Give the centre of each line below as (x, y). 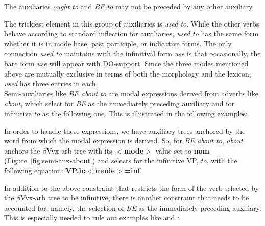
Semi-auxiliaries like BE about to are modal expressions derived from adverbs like (131, 93)
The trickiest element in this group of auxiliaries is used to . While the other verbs (132, 23)
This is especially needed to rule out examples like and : (92, 218)
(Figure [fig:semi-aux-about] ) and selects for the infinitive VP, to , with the (121, 160)
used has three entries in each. (51, 83)
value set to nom (183, 150)
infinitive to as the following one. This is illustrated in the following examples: (126, 113)
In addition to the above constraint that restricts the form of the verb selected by (132, 187)
